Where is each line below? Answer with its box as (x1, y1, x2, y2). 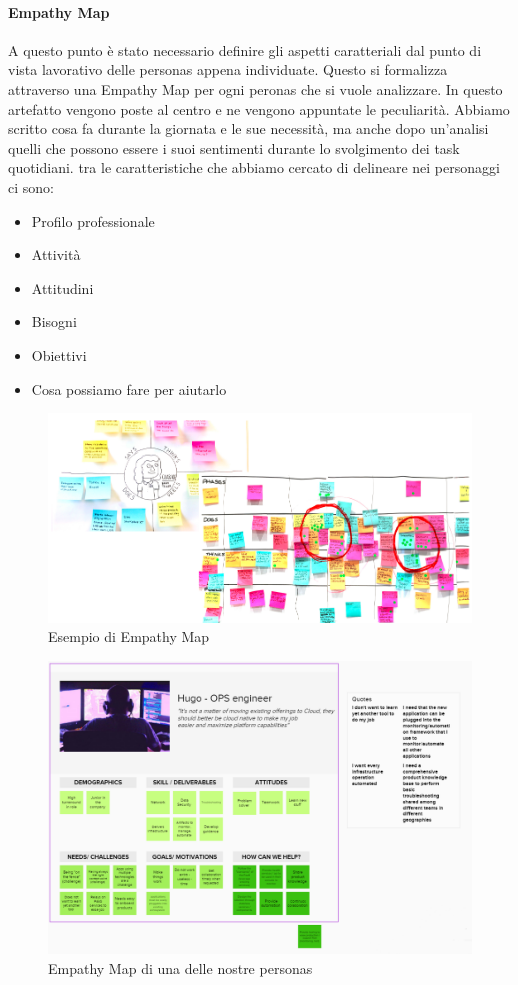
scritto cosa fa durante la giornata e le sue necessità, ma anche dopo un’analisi (8, 118, 489, 139)
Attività (31, 244, 81, 265)
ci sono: (8, 176, 54, 197)
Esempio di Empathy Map (48, 626, 210, 647)
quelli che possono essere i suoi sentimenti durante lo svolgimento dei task (8, 137, 460, 158)
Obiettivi (31, 344, 87, 365)
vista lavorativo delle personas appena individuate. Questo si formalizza (8, 59, 448, 80)
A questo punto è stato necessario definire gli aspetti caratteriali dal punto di (8, 39, 482, 60)
